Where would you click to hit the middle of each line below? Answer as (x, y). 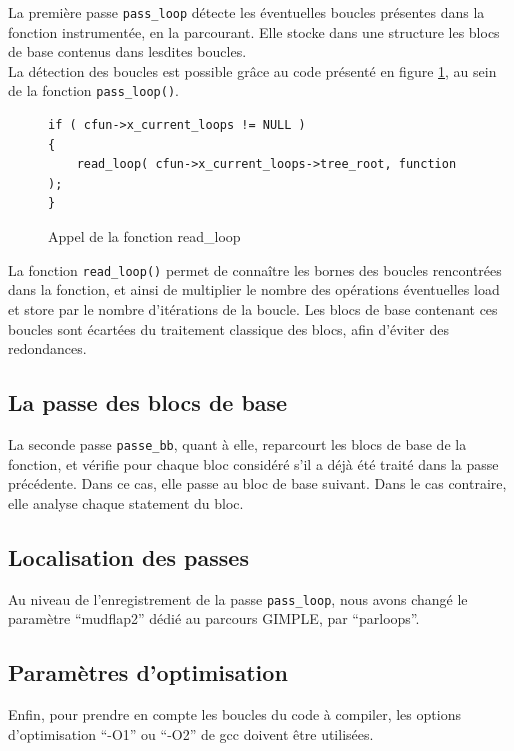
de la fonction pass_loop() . (93, 90)
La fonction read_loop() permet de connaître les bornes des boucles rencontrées (255, 269)
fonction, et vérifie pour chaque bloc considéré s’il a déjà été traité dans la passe (253, 463)
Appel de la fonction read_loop (144, 236)
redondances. (47, 348)
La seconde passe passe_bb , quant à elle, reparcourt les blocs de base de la (237, 443)
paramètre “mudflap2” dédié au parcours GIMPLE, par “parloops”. (214, 618)
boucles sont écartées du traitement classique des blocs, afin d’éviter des (228, 328)
